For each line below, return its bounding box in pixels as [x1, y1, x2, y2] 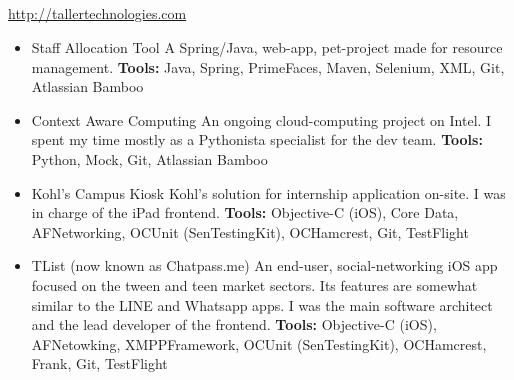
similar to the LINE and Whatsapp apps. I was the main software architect [31, 294, 493, 315]
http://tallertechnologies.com [8, 3, 187, 24]
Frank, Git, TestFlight [31, 353, 168, 374]
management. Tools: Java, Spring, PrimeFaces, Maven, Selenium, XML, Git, [31, 56, 505, 77]
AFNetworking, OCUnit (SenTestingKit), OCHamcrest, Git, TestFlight [31, 221, 469, 242]
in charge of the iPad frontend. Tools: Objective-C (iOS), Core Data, [31, 202, 459, 223]
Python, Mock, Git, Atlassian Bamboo [31, 148, 268, 169]
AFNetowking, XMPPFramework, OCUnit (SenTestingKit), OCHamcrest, [31, 333, 487, 354]
